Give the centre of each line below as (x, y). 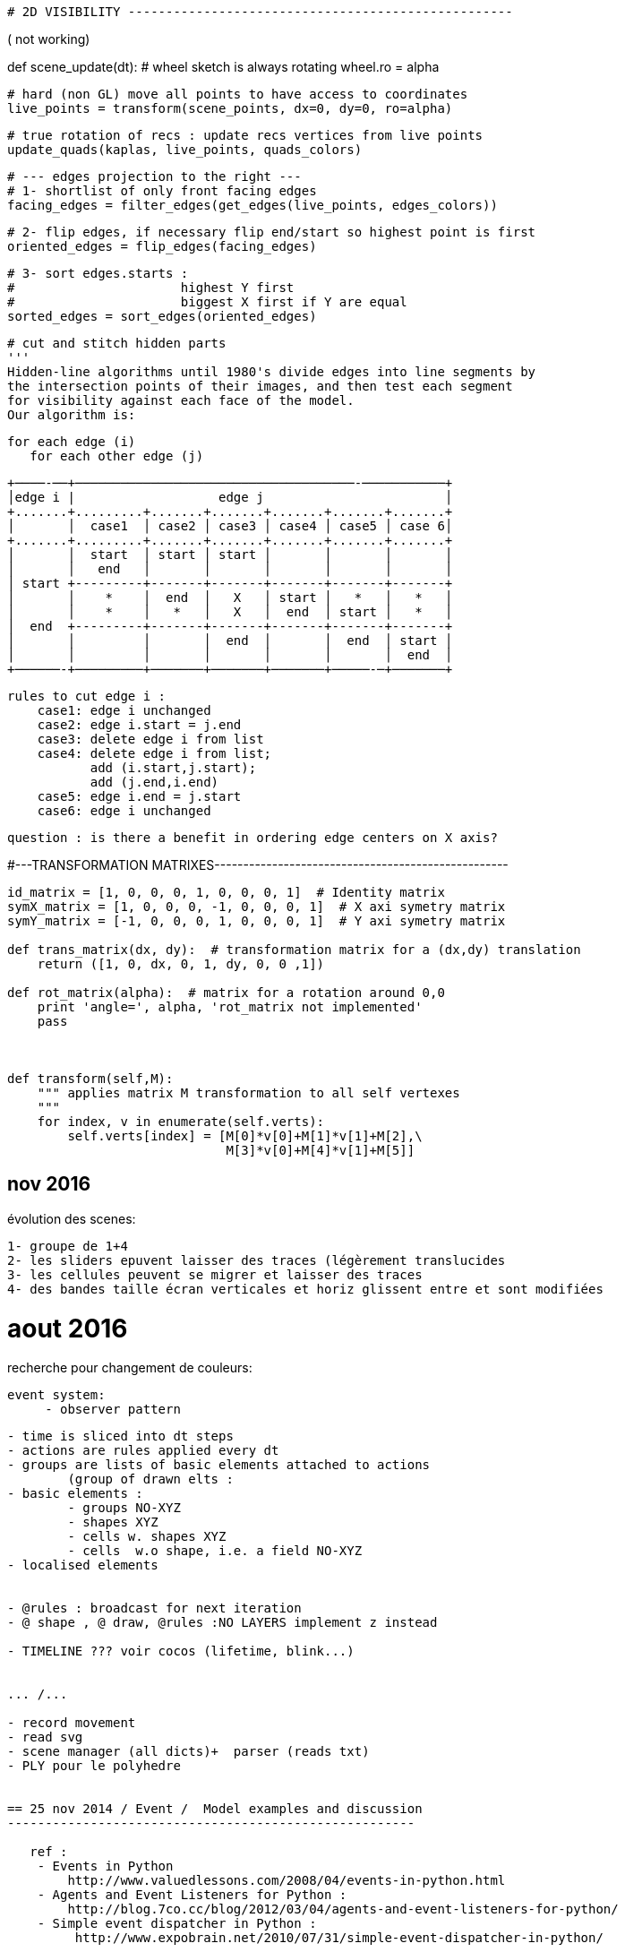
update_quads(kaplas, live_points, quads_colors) (185, 150)
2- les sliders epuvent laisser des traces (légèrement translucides (257, 1260)
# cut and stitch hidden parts (117, 343)
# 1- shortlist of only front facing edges (162, 191)
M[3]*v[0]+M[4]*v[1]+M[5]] (321, 1150)
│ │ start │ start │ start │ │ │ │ (230, 555)
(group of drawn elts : (150, 1479)
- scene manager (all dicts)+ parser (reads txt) (188, 1752)
